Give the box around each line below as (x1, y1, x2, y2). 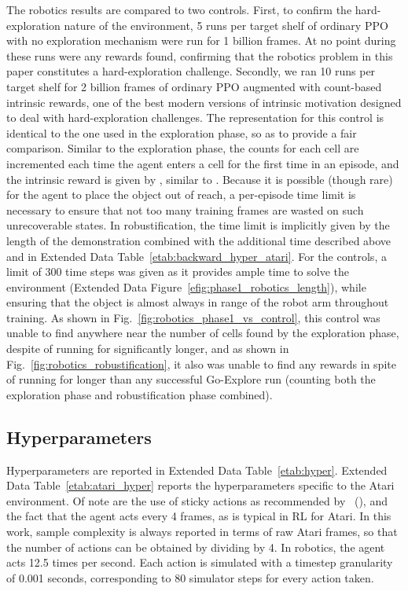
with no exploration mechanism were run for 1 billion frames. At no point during (6, 32, 396, 49)
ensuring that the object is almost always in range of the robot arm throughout (6, 294, 389, 310)
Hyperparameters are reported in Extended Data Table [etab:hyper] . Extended (6, 461, 388, 478)
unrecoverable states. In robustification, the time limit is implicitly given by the (6, 217, 390, 233)
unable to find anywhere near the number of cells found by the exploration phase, (6, 325, 399, 341)
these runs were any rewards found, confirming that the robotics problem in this (6, 47, 393, 64)
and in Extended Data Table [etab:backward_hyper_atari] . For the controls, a (6, 248, 387, 264)
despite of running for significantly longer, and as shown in (6, 340, 289, 357)
